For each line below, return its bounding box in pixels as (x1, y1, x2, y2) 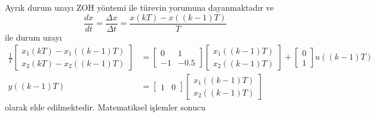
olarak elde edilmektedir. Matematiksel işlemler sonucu (5, 101, 205, 113)
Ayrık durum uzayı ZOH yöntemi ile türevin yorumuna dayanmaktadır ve (5, 1, 274, 13)
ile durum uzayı (5, 30, 62, 43)
